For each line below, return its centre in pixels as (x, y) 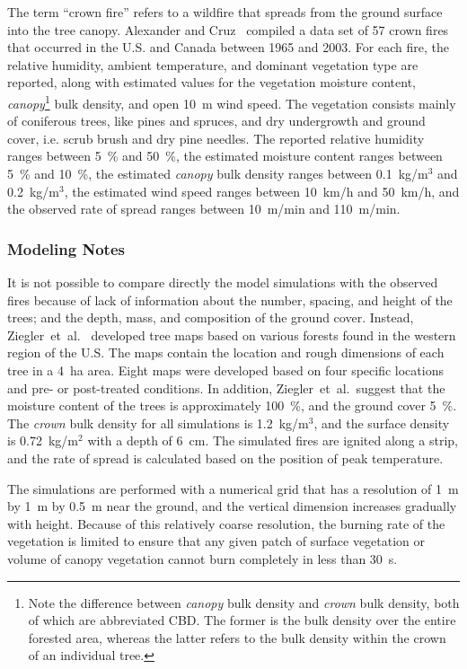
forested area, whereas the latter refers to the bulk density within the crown (237, 637)
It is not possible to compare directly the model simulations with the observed (223, 282)
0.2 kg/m (33, 191)
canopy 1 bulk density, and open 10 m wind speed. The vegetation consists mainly (232, 101)
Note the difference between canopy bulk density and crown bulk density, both (244, 602)
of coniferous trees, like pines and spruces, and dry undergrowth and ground (216, 121)
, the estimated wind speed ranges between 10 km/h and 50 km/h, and (262, 191)
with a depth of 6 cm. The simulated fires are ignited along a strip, (273, 440)
